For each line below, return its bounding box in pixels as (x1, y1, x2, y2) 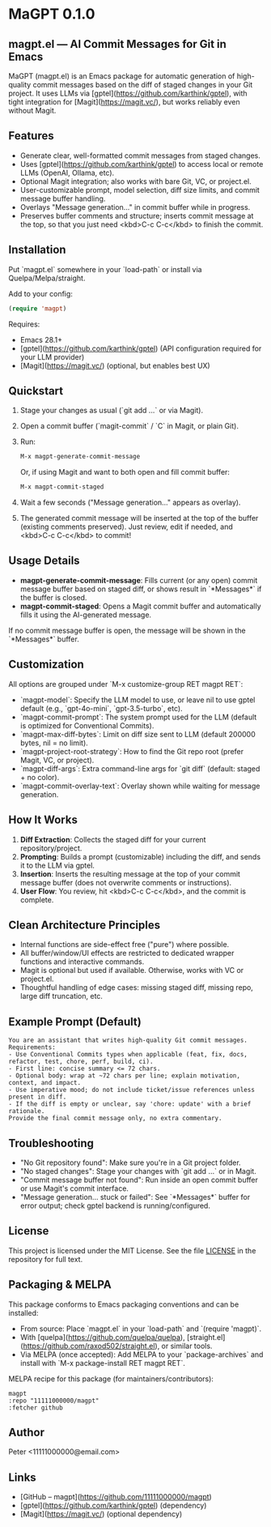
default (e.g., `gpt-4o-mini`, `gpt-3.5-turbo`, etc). (19, 703, 184, 713)
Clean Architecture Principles (8, 918, 160, 932)
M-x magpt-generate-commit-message (19, 453, 141, 461)
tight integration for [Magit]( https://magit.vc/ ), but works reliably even (8, 97, 240, 106)
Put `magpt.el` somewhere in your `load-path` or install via (8, 264, 202, 274)
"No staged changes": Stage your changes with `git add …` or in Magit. (19, 1166, 256, 1175)
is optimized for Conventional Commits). (19, 720, 155, 730)
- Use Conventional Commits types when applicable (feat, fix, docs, (8, 1051, 248, 1059)
